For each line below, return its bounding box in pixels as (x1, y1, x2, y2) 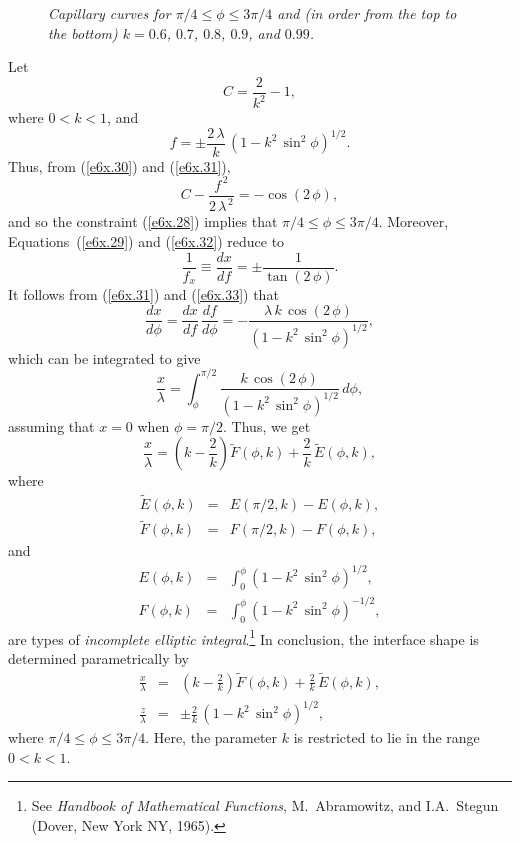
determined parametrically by (8, 647, 189, 668)
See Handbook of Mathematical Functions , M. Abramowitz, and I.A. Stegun (31, 795, 499, 816)
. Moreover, (378, 211, 449, 232)
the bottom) (48, 22, 118, 43)
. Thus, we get (223, 415, 311, 436)
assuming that (8, 415, 95, 436)
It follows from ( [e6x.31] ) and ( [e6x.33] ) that (8, 283, 279, 304)
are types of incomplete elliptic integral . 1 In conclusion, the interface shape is (8, 625, 479, 649)
